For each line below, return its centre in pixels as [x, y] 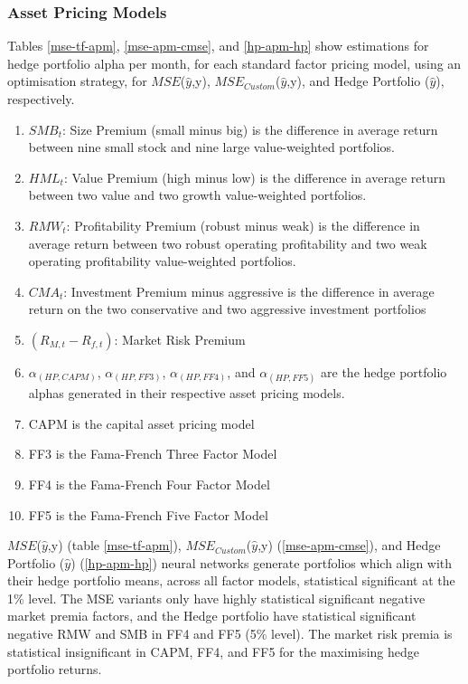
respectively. [41, 99]
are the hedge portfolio [384, 371]
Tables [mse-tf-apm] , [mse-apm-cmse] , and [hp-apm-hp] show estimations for [218, 46]
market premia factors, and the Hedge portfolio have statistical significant [212, 616]
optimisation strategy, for [77, 81]
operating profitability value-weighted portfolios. [162, 261]
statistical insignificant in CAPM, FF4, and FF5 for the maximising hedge [213, 651]
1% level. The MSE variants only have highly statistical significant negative [216, 598]
